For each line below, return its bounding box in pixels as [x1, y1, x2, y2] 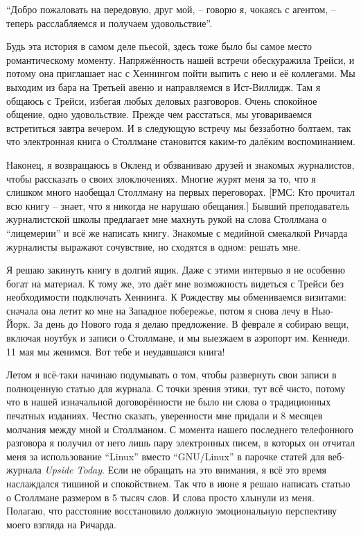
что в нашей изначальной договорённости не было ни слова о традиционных [6, 394, 331, 409]
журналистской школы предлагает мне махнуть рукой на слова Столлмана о [6, 212, 327, 226]
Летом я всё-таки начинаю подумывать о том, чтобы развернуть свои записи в [6, 367, 337, 382]
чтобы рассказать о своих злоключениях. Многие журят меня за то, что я [6, 171, 316, 185]
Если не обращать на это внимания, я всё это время [107, 462, 326, 477]
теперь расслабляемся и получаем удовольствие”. [6, 15, 213, 30]
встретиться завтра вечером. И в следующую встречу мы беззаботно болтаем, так [6, 120, 351, 135]
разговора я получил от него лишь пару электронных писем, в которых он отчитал [6, 435, 355, 450]
